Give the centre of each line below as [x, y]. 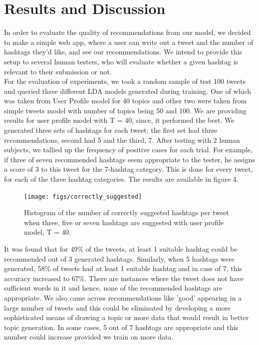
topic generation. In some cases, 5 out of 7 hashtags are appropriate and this [121, 327]
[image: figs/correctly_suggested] [83, 196]
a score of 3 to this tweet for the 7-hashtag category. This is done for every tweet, [129, 169]
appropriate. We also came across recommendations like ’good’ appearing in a [123, 298]
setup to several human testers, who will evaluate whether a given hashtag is [121, 61]
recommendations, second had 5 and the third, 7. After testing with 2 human [122, 140]
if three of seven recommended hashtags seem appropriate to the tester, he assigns [129, 159]
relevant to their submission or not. [58, 71]
